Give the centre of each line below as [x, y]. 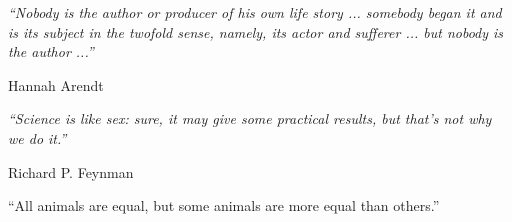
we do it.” [37, 137]
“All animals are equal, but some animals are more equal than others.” [224, 205]
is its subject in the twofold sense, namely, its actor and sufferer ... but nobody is [256, 31]
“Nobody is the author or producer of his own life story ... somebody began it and [255, 12]
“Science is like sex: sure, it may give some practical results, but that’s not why [250, 118]
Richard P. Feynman [71, 171]
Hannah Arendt [56, 84]
